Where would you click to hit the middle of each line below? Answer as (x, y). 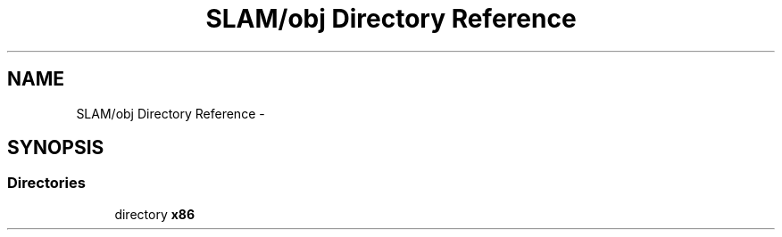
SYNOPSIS (56, 148)
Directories (46, 183)
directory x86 (155, 214)
